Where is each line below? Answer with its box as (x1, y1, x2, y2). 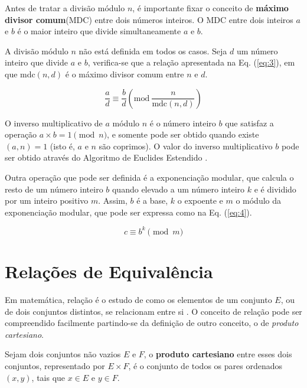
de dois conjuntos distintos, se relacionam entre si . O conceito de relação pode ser (5, 305, 302, 317)
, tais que (31, 371, 66, 383)
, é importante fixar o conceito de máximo (132, 2, 289, 14)
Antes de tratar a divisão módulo (5, 2, 125, 14)
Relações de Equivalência (5, 259, 213, 283)
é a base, (136, 194, 168, 207)
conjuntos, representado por (5, 359, 105, 371)
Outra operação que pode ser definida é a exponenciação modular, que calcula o (5, 171, 294, 183)
